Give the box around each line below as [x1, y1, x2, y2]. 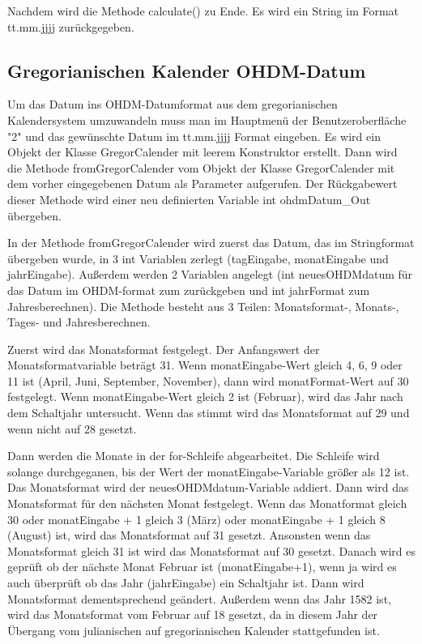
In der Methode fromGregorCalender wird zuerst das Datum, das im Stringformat [7, 234, 415, 251]
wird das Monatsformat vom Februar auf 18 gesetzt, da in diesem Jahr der [7, 606, 378, 623]
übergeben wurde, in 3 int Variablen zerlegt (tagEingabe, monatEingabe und [7, 249, 389, 267]
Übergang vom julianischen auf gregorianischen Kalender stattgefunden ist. [7, 621, 380, 638]
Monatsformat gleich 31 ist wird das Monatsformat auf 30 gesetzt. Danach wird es [7, 542, 416, 559]
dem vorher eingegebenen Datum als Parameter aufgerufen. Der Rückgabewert [7, 175, 398, 192]
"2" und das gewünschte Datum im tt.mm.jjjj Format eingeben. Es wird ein [7, 127, 381, 144]
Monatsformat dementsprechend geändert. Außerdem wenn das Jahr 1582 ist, [7, 590, 391, 607]
